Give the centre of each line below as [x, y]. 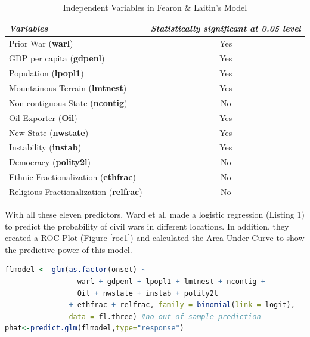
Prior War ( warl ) [41, 43]
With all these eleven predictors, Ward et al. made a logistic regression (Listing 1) [155, 214]
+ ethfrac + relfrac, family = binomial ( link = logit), [182, 305]
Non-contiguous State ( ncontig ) [68, 102]
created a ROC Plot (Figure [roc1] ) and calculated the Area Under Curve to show [155, 238]
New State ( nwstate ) [49, 132]
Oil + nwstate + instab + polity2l [148, 293]
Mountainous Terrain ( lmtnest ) [68, 87]
